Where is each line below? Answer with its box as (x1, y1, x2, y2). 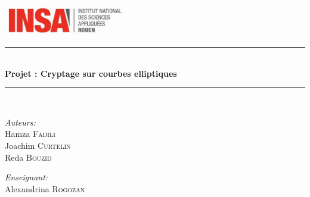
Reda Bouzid (5, 151, 52, 163)
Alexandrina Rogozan (5, 182, 85, 195)
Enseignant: (5, 171, 48, 183)
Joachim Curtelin (5, 139, 71, 151)
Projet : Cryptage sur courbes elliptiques (5, 67, 177, 79)
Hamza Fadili (5, 127, 55, 140)
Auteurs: (5, 115, 36, 128)
